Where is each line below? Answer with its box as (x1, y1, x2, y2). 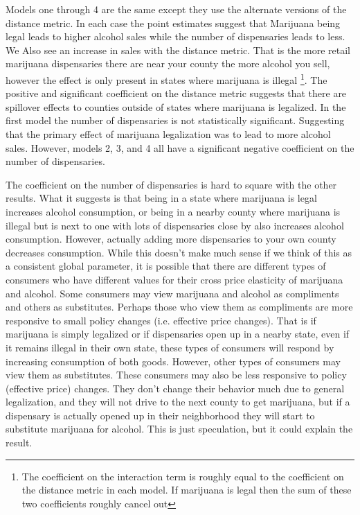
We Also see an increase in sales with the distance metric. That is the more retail (6, 42, 350, 57)
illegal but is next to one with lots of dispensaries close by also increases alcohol (6, 218, 344, 232)
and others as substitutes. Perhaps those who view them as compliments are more (6, 299, 353, 314)
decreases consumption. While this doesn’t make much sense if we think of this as (6, 245, 352, 259)
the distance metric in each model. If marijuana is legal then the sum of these (21, 482, 352, 497)
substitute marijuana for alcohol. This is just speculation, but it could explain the (6, 421, 353, 436)
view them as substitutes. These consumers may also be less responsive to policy (6, 367, 347, 382)
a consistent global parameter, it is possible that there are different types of (6, 259, 326, 273)
